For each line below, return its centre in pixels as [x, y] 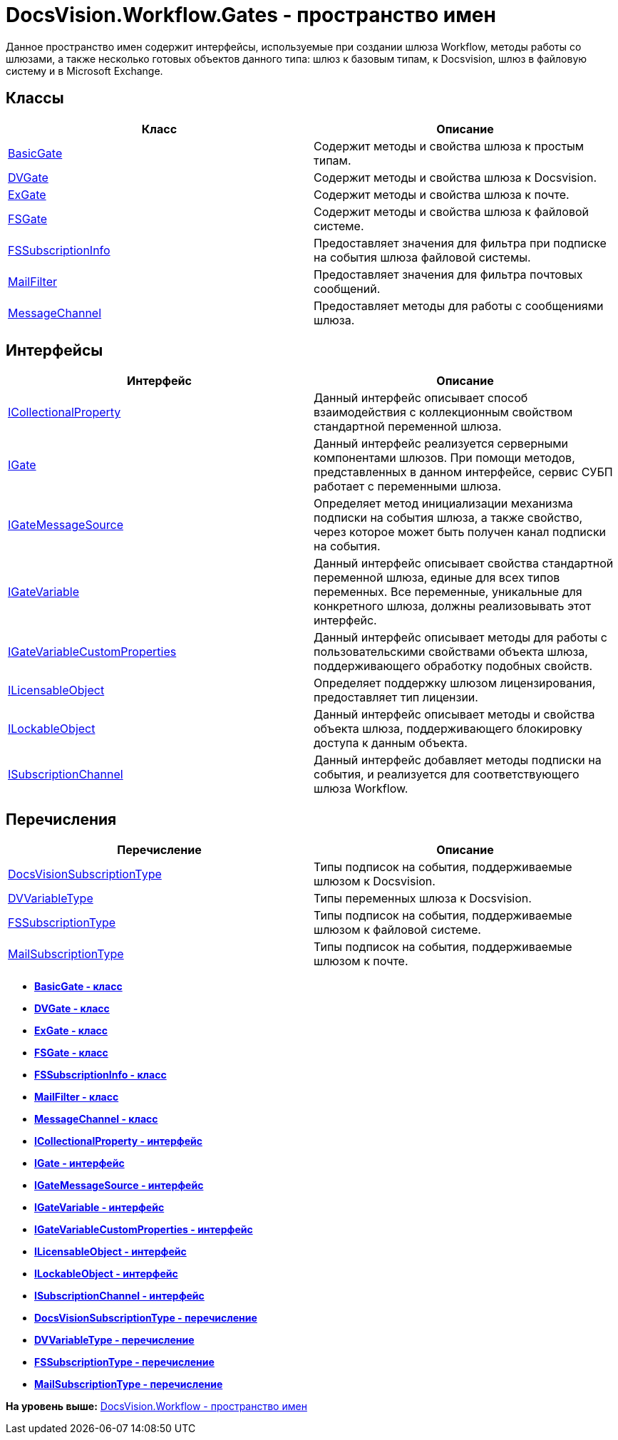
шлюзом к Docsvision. [375, 881]
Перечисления [61, 819]
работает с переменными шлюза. [408, 487]
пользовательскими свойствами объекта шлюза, [451, 652]
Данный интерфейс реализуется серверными [441, 444]
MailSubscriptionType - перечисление [129, 1384]
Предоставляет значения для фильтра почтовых [448, 274]
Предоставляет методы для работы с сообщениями [459, 305]
